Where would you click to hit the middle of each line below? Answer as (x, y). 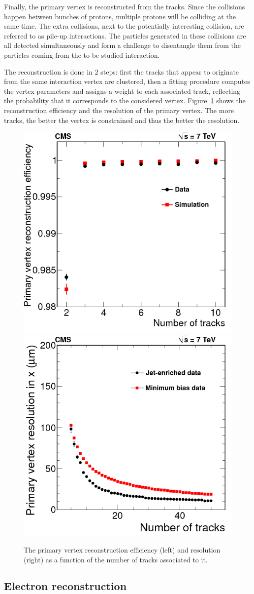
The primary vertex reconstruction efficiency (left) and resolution (122, 549)
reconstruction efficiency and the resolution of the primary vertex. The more (119, 110)
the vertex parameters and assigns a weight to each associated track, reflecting (122, 91)
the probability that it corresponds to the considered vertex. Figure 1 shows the (125, 100)
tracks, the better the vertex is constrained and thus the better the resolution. (122, 120)
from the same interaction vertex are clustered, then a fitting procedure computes (127, 81)
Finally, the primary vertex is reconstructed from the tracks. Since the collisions (125, 6)
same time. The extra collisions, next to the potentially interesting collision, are (124, 26)
